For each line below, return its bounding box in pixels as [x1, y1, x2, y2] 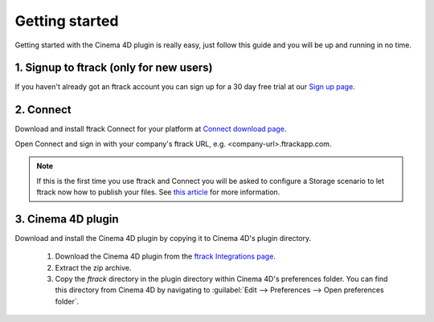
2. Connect [14, 103, 72, 116]
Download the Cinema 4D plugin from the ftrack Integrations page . [55, 251, 276, 261]
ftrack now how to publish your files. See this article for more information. [36, 187, 280, 197]
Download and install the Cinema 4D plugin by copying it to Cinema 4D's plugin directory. [14, 233, 312, 243]
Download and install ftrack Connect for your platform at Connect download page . [14, 124, 287, 134]
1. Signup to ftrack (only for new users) [14, 61, 213, 75]
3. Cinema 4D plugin [14, 212, 119, 226]
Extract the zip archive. [55, 263, 132, 272]
